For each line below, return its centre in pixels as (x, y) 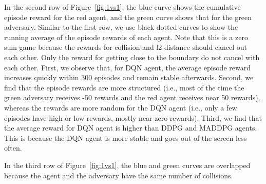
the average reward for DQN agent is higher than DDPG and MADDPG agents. (131, 128)
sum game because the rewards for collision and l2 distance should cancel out (126, 47)
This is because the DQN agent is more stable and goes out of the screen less (126, 137)
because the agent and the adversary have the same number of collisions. (119, 175)
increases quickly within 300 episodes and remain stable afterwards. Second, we (129, 77)
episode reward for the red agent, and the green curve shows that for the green (128, 17)
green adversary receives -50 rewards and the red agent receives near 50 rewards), (132, 97)
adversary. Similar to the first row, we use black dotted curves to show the (121, 27)
